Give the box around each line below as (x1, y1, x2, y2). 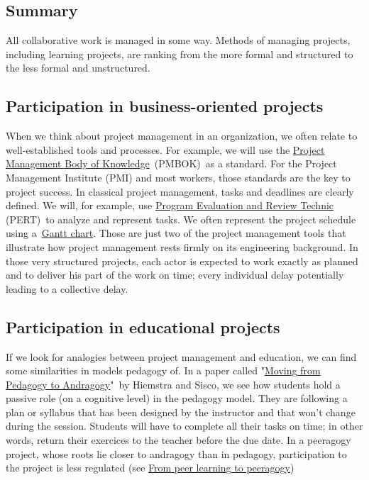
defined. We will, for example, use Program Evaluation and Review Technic (6, 198, 334, 213)
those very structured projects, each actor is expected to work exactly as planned (6, 253, 358, 268)
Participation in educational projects (6, 316, 280, 337)
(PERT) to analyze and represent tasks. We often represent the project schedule (6, 211, 356, 226)
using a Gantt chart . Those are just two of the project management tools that (6, 225, 346, 240)
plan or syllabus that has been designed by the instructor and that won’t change (6, 404, 356, 419)
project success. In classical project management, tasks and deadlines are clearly (6, 184, 354, 199)
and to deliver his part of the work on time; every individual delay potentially (6, 267, 344, 282)
